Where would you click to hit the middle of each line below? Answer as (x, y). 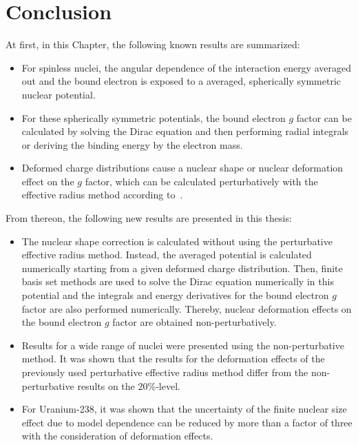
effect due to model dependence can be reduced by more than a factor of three (187, 422)
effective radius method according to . (102, 195)
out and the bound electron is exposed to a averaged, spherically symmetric (181, 81)
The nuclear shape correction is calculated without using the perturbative (177, 241)
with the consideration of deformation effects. (117, 436)
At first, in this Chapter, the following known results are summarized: (153, 44)
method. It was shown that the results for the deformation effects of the (173, 359)
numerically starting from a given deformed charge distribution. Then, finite (182, 268)
